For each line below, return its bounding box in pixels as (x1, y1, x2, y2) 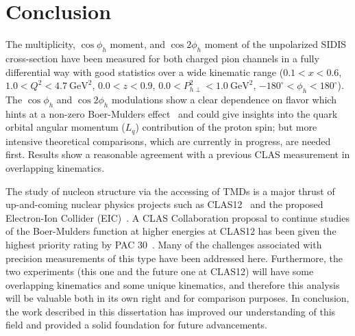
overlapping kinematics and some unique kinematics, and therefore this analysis (5, 277, 340, 292)
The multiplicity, (5, 37, 75, 51)
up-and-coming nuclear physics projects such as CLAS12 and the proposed (5, 197, 323, 211)
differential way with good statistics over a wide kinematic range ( (5, 64, 284, 79)
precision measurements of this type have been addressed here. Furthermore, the (5, 250, 343, 265)
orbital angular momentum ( (5, 120, 125, 134)
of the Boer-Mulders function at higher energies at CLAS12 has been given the (5, 224, 336, 238)
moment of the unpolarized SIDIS (204, 37, 346, 51)
